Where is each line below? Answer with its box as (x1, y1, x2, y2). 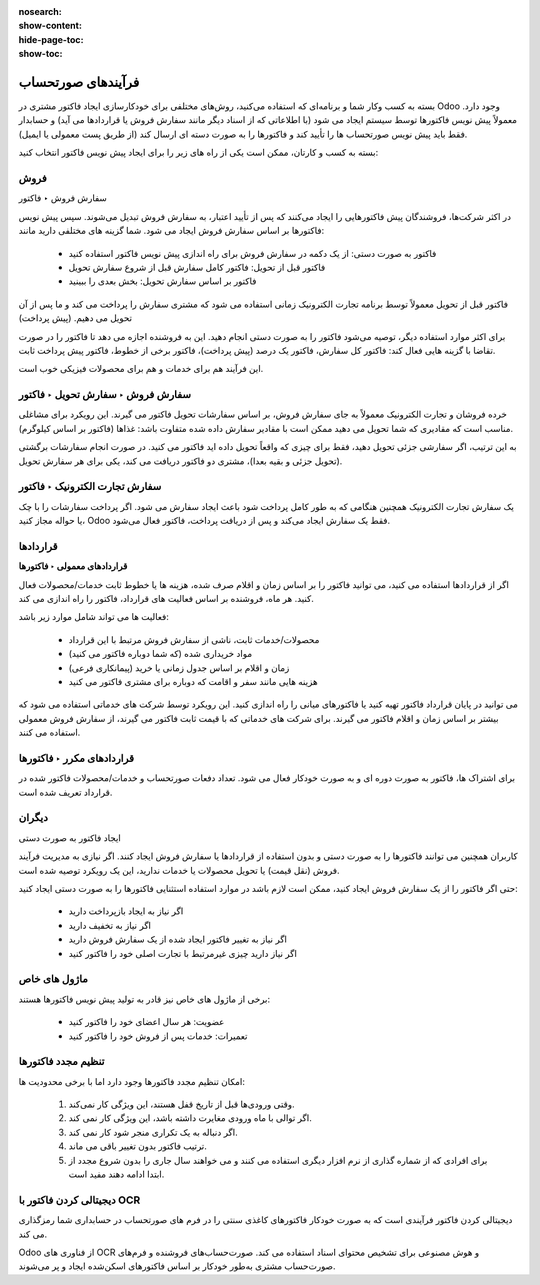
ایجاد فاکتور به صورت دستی (18, 831, 122, 844)
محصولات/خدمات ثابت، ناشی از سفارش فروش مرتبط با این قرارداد (68, 633, 320, 645)
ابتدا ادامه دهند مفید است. (68, 1168, 165, 1180)
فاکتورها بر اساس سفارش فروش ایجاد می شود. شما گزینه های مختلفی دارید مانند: (18, 225, 325, 237)
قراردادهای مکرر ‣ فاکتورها (18, 751, 135, 765)
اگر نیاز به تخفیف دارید (68, 919, 152, 931)
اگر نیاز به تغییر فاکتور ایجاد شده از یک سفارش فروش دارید (68, 933, 287, 945)
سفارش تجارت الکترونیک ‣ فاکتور (18, 480, 162, 494)
